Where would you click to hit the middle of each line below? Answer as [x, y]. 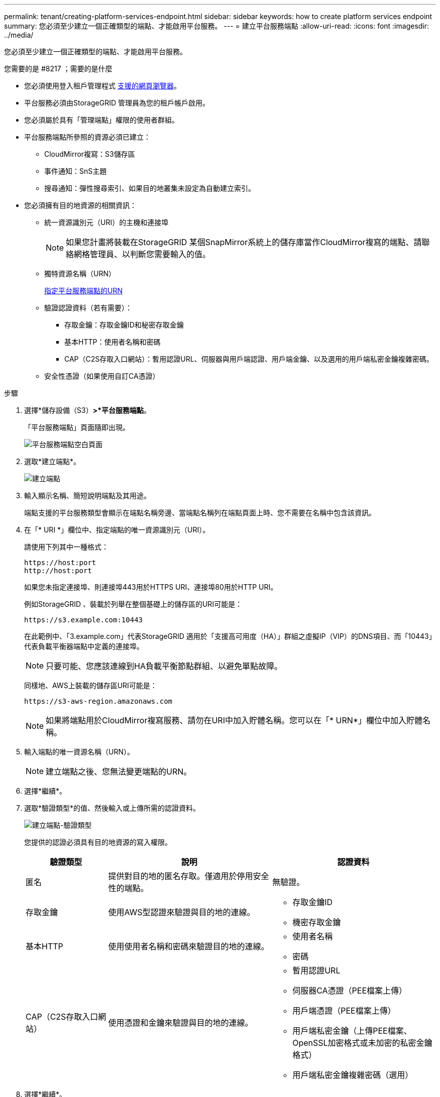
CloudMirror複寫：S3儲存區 [90, 154]
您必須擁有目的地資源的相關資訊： [80, 205]
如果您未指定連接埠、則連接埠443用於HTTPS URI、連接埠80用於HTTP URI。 [151, 587]
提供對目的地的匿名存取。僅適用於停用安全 [189, 876]
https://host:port [60, 563]
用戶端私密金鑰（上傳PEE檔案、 [352, 1031]
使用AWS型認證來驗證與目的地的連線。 [182, 912]
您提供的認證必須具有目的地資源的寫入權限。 [98, 842]
